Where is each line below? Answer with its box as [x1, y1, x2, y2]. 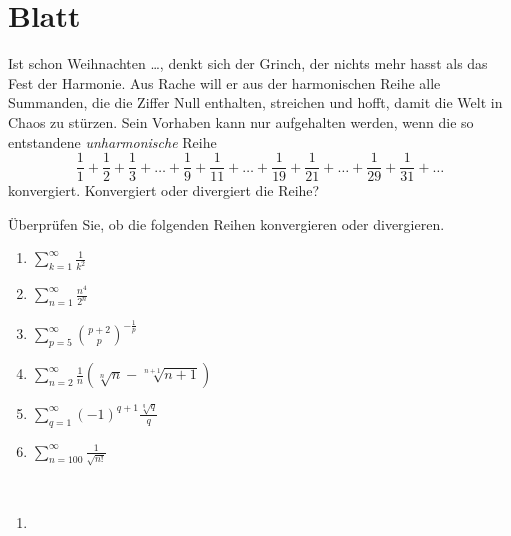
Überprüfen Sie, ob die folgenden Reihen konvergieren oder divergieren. [8, 213, 445, 234]
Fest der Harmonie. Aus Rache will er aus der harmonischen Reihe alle [8, 72, 441, 93]
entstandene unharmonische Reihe [8, 131, 217, 152]
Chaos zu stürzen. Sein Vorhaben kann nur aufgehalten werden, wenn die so [8, 111, 474, 132]
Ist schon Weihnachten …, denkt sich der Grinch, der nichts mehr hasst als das [8, 53, 488, 74]
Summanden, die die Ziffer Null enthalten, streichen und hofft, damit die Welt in [8, 92, 503, 113]
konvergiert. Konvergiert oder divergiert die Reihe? [8, 180, 320, 201]
